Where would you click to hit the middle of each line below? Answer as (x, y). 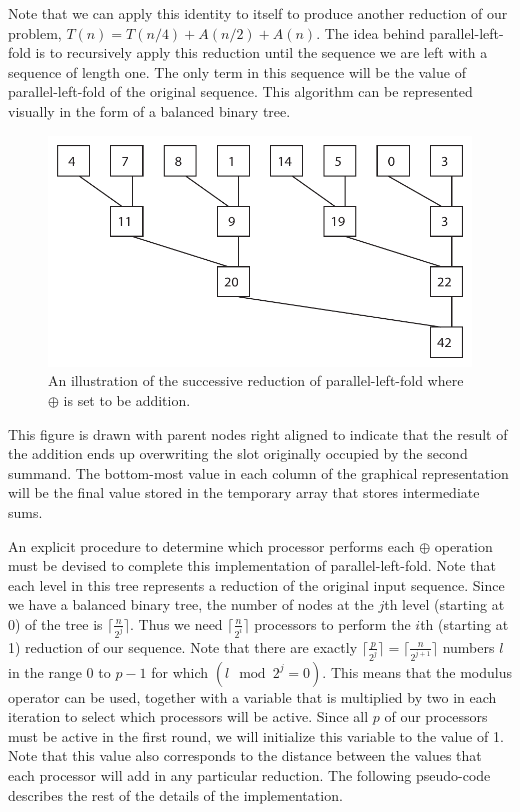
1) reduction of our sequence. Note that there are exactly (183, 646)
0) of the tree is (55, 623)
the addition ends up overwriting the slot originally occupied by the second (238, 453)
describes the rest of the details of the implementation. (175, 794)
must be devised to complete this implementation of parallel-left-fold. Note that (252, 565)
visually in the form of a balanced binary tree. (149, 110)
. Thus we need (176, 623)
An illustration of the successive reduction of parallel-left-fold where (256, 380)
